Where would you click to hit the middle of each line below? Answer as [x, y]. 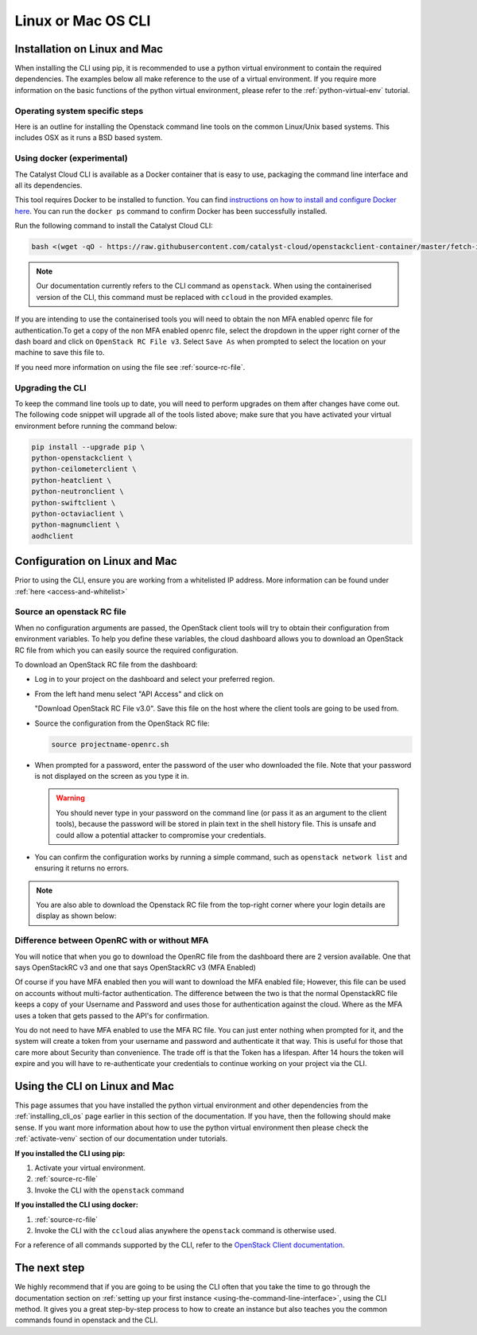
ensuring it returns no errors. [82, 868]
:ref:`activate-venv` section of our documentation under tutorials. [121, 1138]
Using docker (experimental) [71, 158]
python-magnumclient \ [76, 525]
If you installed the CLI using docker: [76, 1205]
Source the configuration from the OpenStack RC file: [122, 723]
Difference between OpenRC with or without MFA [112, 940]
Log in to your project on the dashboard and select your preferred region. [155, 679]
